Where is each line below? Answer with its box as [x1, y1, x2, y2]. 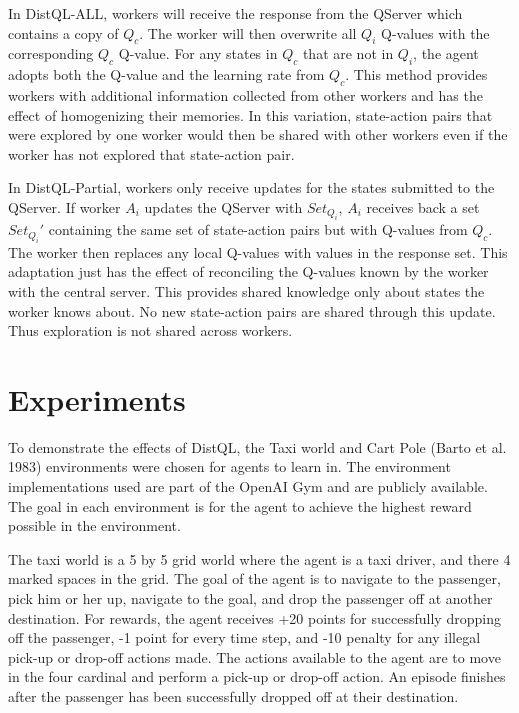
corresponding [8, 43, 94, 64]
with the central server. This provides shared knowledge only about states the [8, 280, 485, 301]
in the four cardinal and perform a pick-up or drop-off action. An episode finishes [8, 666, 506, 687]
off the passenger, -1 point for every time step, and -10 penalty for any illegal [8, 627, 481, 648]
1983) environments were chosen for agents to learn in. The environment [8, 456, 451, 477]
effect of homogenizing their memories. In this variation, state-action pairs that [8, 104, 493, 125]
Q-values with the [381, 22, 490, 43]
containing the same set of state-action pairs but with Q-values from [48, 219, 468, 240]
